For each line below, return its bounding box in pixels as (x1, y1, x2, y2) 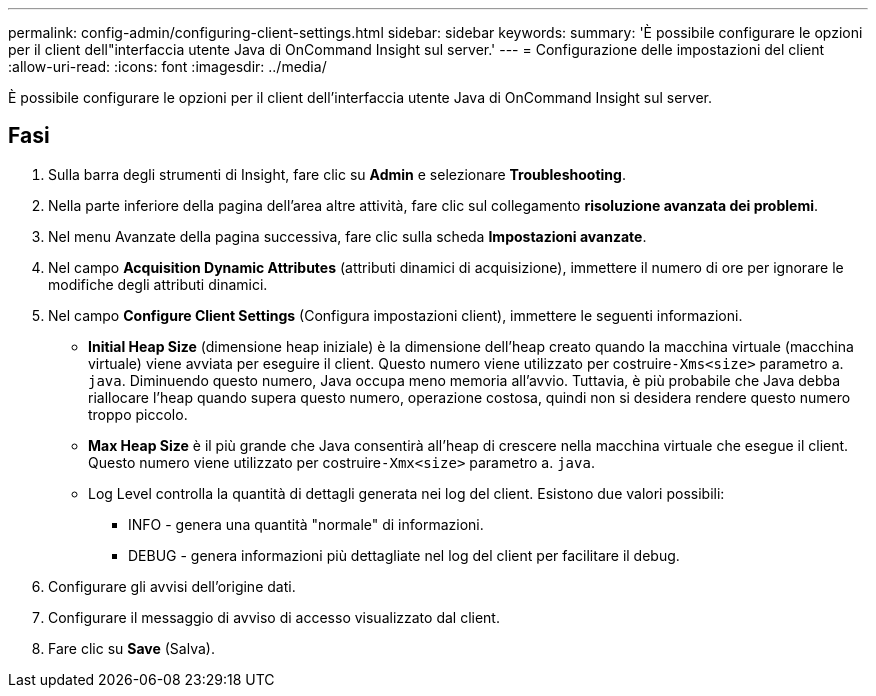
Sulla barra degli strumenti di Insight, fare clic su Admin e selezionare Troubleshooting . (48, 165, 626, 183)
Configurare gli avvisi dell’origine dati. (48, 577, 296, 595)
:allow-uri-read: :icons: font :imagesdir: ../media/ (8, 58, 327, 75)
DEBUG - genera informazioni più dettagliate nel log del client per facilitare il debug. (128, 546, 680, 564)
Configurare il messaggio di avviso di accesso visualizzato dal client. (48, 608, 500, 626)
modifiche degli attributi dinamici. (48, 275, 268, 293)
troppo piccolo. (88, 405, 188, 423)
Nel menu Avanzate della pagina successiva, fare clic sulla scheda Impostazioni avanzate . (48, 227, 647, 245)
